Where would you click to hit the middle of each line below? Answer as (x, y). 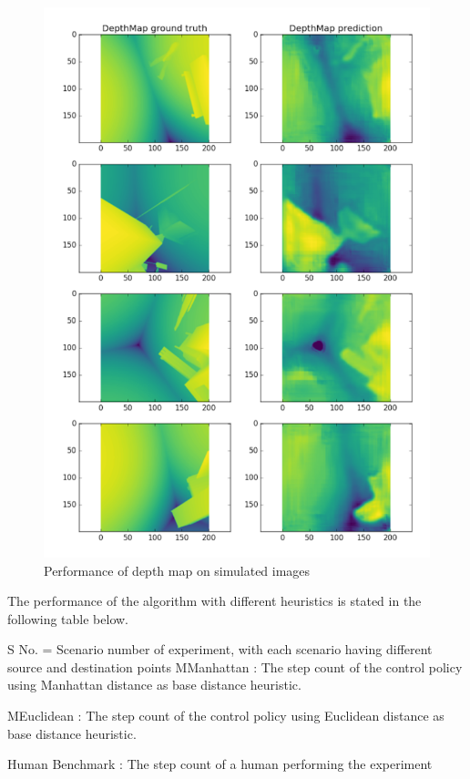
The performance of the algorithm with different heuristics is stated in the (215, 601)
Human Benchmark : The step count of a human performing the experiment (220, 764)
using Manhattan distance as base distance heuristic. (154, 685)
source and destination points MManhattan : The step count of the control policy (235, 666)
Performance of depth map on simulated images (177, 570)
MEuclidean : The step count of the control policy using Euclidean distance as (226, 716)
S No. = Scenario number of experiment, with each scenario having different (220, 649)
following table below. (68, 618)
